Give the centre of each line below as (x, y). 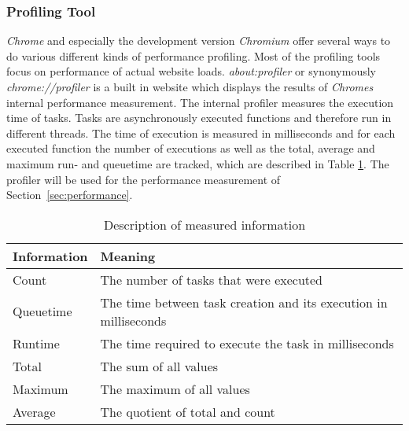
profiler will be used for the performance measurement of (144, 179)
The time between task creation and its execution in (244, 302)
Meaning (128, 256)
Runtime (36, 343)
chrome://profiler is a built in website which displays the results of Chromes (190, 87)
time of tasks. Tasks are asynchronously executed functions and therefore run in (199, 118)
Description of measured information (204, 224)
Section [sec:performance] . (70, 195)
